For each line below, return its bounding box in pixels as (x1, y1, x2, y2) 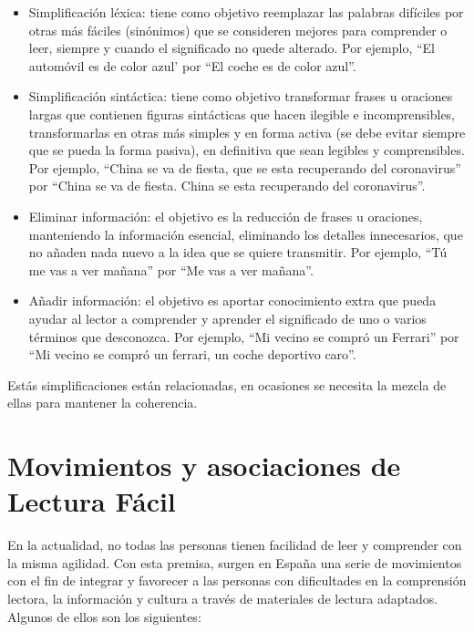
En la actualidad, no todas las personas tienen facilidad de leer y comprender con (7, 535, 462, 554)
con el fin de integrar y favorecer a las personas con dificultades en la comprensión (7, 571, 467, 590)
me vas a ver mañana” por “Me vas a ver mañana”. (28, 260, 314, 279)
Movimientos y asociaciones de (7, 447, 401, 484)
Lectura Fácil (7, 482, 176, 520)
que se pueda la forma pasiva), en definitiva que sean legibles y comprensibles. (28, 140, 465, 160)
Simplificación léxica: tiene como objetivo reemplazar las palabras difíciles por (28, 3, 464, 21)
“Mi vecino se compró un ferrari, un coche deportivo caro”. (28, 345, 356, 364)
